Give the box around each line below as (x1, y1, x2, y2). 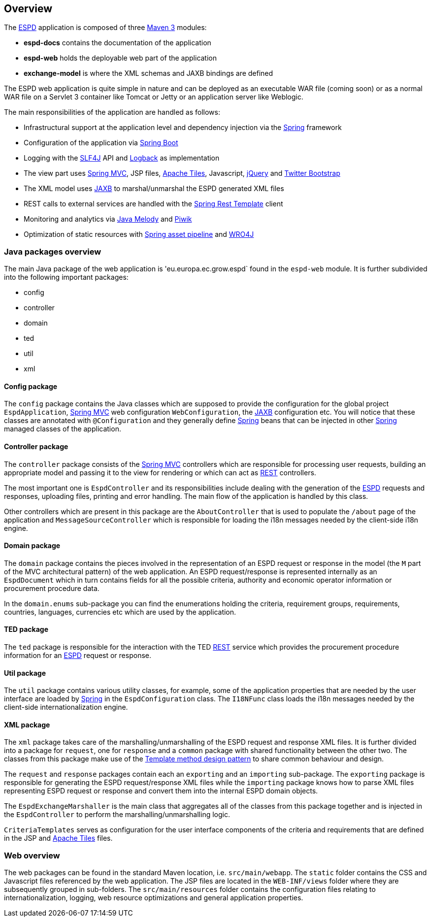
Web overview (4, 850, 60, 860)
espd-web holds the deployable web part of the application (24, 54, 217, 63)
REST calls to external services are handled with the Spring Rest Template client (24, 199, 283, 208)
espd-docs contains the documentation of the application (24, 38, 211, 47)
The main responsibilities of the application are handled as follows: (4, 108, 220, 117)
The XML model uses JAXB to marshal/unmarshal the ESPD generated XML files (24, 184, 284, 193)
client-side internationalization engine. (4, 703, 128, 712)
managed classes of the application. (4, 425, 121, 433)
